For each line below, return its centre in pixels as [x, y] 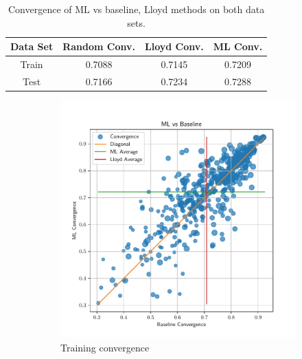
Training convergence [105, 347]
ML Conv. [238, 46]
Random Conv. [99, 46]
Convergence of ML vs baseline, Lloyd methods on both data [136, 9]
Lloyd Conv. [174, 46]
